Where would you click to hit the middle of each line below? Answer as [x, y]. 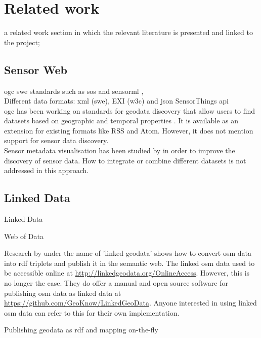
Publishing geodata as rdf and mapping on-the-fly [81, 330]
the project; [22, 42]
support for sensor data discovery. [56, 140]
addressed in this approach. [47, 170]
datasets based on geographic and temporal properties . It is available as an [121, 121]
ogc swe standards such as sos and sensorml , [74, 91]
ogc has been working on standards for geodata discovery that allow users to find [130, 110]
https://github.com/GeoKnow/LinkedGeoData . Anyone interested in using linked [130, 303]
